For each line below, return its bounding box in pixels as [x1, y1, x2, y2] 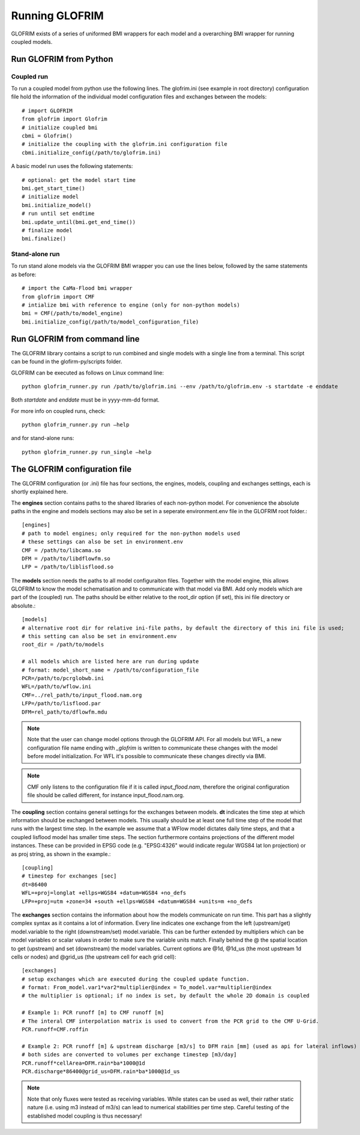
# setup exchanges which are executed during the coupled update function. [22, 975, 250, 983]
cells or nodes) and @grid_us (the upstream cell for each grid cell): [11, 953, 176, 960]
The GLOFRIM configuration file [11, 464, 132, 474]
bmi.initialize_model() [22, 202, 92, 208]
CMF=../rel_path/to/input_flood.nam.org [22, 691, 142, 699]
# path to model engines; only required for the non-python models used [22, 530, 240, 537]
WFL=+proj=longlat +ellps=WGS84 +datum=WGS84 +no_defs [22, 890, 187, 897]
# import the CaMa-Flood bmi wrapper [22, 285, 133, 292]
